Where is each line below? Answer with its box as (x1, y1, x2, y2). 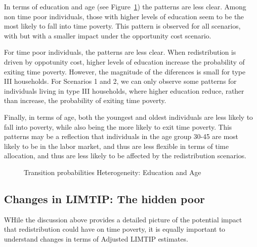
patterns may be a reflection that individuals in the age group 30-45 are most (4, 131, 239, 141)
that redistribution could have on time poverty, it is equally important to (4, 224, 225, 234)
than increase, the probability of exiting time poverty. (4, 95, 167, 106)
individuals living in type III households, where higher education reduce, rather (4, 85, 244, 96)
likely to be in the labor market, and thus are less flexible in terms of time (4, 141, 229, 151)
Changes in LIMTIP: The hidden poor (4, 191, 205, 206)
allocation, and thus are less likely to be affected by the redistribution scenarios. (4, 150, 247, 161)
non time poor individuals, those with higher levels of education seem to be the (4, 11, 244, 21)
